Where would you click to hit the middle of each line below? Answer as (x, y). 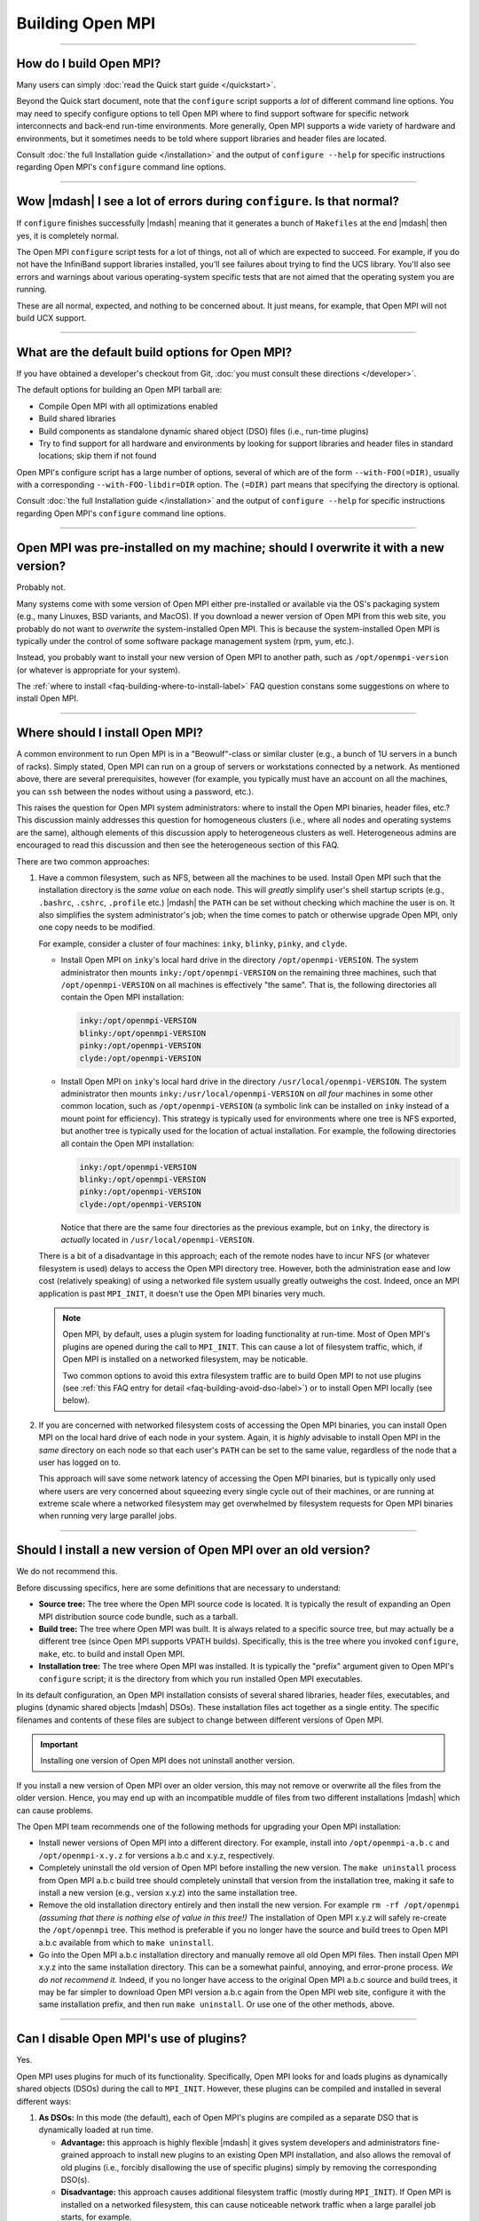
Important (59, 1745)
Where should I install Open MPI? (110, 733)
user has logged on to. (80, 1462)
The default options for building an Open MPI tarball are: (119, 390)
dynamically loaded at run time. (96, 2130)
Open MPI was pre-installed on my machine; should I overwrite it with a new (231, 548)
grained (75, 2155)
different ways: (43, 2101)
